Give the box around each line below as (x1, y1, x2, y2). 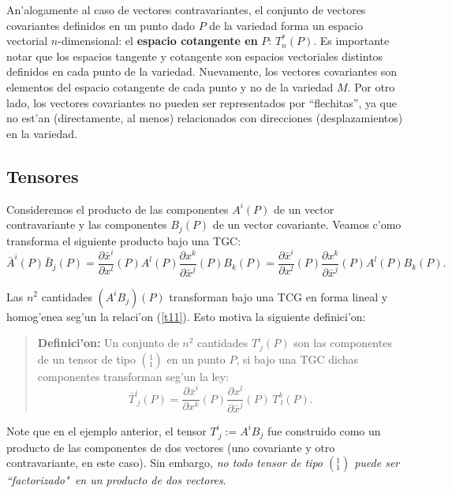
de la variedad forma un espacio (209, 17, 363, 33)
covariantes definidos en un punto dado (6, 17, 195, 33)
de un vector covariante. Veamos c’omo (212, 216, 402, 233)
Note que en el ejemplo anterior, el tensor (6, 422, 207, 439)
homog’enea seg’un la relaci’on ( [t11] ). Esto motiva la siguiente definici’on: (6, 308, 366, 324)
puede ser (354, 454, 400, 471)
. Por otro (347, 78, 395, 95)
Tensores (6, 163, 79, 188)
